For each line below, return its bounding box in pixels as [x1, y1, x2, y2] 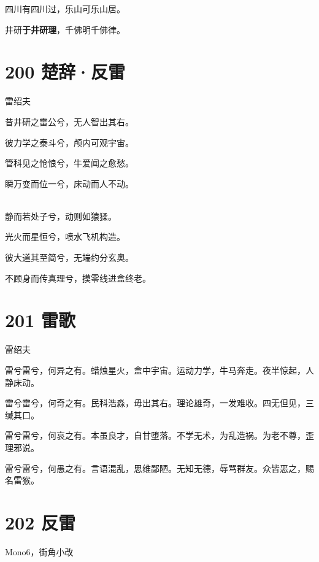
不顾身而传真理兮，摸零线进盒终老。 [5, 271, 151, 284]
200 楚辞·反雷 [5, 59, 126, 84]
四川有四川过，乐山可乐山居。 [5, 2, 125, 15]
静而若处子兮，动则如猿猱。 [5, 209, 117, 222]
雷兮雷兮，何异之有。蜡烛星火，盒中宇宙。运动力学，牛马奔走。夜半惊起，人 [5, 363, 314, 376]
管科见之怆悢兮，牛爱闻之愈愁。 [5, 156, 134, 169]
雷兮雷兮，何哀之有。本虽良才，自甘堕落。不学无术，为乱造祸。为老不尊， [5, 429, 306, 442]
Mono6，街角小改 [5, 545, 74, 558]
